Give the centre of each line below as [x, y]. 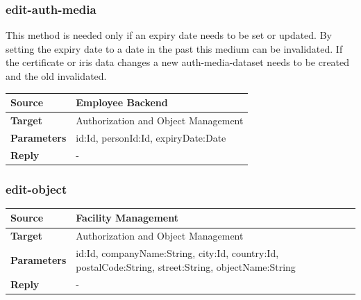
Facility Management [127, 218]
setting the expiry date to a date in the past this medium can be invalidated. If [174, 48]
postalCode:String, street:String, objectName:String [186, 266]
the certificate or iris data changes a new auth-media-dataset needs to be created [178, 62]
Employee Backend [122, 102]
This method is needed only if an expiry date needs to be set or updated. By [169, 35]
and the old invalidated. [56, 76]
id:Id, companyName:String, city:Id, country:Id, [177, 253]
